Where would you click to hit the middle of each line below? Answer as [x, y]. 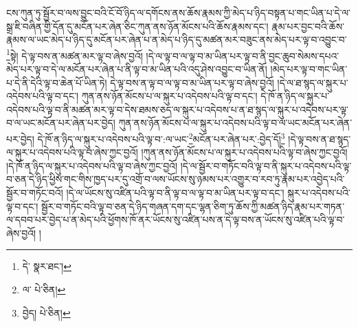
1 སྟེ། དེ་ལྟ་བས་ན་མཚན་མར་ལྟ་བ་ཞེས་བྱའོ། [75, 54]
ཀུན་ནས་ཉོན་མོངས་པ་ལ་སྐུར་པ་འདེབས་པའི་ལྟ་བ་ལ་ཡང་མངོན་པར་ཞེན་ [235, 123]
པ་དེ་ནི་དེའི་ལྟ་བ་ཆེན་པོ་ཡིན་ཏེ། [57, 82]
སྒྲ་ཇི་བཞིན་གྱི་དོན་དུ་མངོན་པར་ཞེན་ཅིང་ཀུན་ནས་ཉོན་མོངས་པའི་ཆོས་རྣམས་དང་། [137, 26]
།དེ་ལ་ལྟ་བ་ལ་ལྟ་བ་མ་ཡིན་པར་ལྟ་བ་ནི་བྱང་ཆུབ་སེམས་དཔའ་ [243, 55]
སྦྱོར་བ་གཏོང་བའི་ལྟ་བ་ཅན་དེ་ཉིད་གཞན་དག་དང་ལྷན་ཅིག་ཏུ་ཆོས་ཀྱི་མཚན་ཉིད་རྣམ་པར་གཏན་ [193, 206]
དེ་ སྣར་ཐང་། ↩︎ [47, 266]
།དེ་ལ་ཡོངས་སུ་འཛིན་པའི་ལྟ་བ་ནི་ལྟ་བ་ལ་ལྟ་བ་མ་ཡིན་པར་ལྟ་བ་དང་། [175, 193]
